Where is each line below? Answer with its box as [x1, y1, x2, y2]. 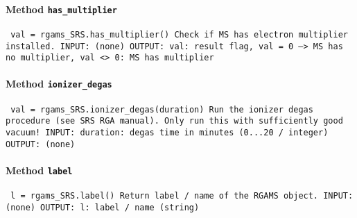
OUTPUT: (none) [6, 139, 76, 149]
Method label [6, 162, 73, 177]
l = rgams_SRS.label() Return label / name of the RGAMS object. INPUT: [10, 191, 354, 201]
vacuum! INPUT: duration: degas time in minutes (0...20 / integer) [6, 128, 329, 137]
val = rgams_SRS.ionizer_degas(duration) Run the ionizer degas [10, 104, 313, 115]
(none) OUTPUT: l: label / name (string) [6, 202, 200, 212]
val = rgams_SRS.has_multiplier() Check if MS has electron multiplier [10, 29, 348, 40]
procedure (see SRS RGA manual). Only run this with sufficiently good [6, 116, 343, 126]
